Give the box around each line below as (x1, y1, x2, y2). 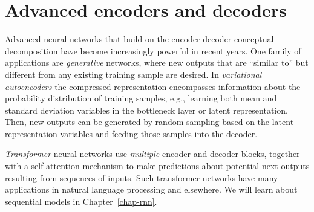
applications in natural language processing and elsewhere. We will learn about (5, 183, 298, 196)
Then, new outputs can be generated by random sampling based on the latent (5, 115, 294, 128)
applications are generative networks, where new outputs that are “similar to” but (5, 56, 309, 69)
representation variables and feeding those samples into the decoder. (5, 127, 258, 140)
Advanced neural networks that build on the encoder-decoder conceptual (5, 33, 274, 45)
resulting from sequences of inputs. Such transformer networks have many (5, 171, 278, 184)
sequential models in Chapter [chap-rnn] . (5, 194, 157, 207)
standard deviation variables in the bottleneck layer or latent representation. (5, 103, 288, 116)
